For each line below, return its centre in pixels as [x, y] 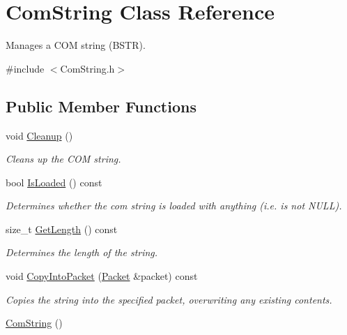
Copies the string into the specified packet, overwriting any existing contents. [169, 299]
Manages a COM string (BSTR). [76, 45]
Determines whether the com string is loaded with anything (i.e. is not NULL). [174, 206]
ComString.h [87, 68]
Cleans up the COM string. [63, 159]
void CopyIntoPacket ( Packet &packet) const [102, 276]
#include [25, 68]
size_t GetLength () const [62, 229]
